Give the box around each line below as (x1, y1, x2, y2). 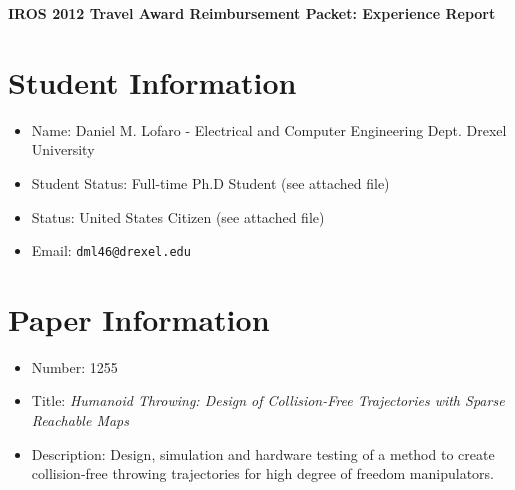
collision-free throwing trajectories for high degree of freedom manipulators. (31, 463, 494, 484)
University (31, 139, 95, 160)
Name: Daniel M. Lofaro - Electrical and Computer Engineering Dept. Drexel (31, 119, 507, 140)
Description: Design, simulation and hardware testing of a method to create (31, 443, 495, 464)
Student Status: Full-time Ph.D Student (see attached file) (31, 172, 390, 193)
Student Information (8, 61, 297, 102)
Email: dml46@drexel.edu (31, 240, 191, 261)
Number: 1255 (31, 356, 118, 377)
